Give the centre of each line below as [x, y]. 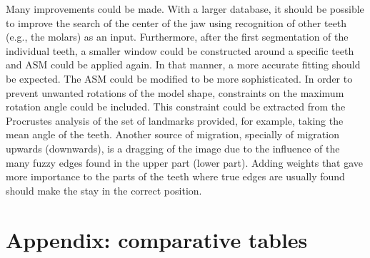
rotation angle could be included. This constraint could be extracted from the [176, 107]
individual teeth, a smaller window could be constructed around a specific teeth [180, 50]
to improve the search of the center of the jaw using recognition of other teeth [176, 22]
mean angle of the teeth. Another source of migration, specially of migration [172, 134]
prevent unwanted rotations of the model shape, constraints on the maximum [175, 92]
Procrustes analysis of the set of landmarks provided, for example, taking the [175, 120]
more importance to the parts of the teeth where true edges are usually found [175, 176]
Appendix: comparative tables [157, 239]
